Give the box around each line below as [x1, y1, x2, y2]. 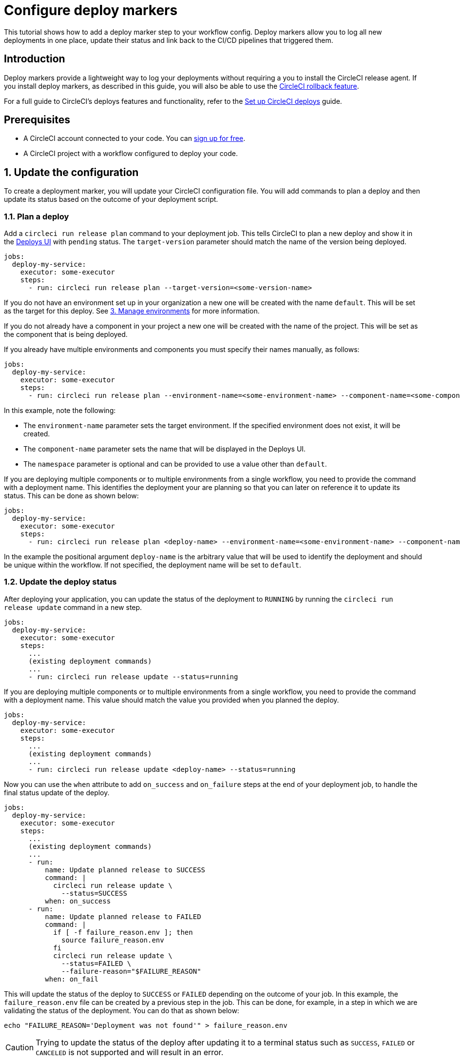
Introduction [4, 53, 65, 65]
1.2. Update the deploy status [4, 577, 117, 587]
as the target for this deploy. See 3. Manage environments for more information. [4, 307, 260, 315]
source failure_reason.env [61, 936, 164, 944]
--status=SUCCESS [61, 889, 127, 897]
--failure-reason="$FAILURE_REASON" [61, 967, 201, 975]
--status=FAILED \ [61, 959, 132, 967]
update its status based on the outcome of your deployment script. [4, 195, 218, 204]
